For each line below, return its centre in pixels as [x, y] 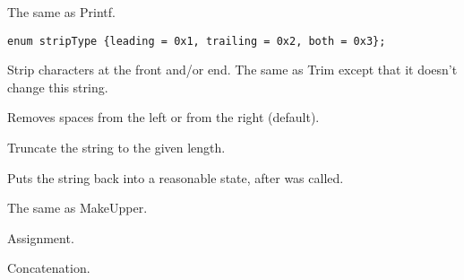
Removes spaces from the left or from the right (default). [163, 117]
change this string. [58, 87]
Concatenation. [49, 268]
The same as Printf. [61, 12]
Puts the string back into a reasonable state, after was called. [176, 177]
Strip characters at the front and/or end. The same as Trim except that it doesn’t [232, 70]
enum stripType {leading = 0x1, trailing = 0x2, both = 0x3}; [197, 41]
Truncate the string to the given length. [116, 148]
